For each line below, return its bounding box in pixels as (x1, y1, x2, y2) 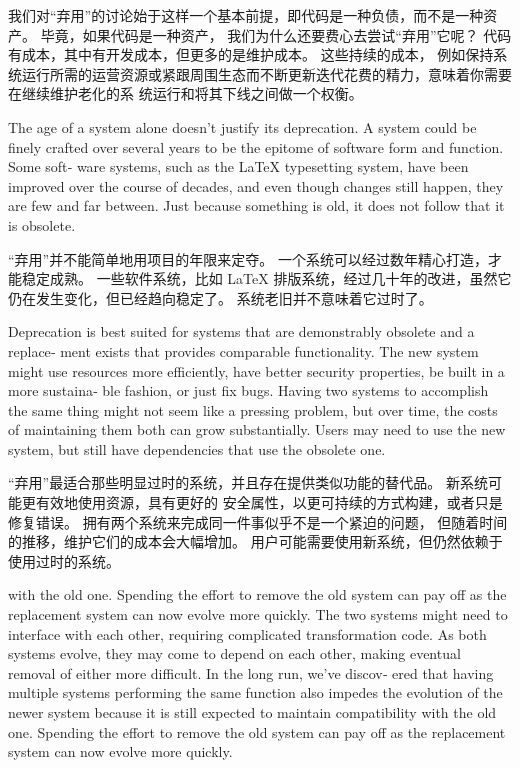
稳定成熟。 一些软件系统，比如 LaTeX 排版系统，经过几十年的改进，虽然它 (21, 268, 512, 289)
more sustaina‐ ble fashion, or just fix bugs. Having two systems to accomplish (8, 380, 489, 401)
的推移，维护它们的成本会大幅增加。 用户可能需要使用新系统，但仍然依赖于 (8, 531, 503, 552)
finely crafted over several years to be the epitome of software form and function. (8, 136, 504, 157)
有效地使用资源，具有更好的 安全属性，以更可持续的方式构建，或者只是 (35, 492, 503, 513)
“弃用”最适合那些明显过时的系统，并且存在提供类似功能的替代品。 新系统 (8, 472, 488, 493)
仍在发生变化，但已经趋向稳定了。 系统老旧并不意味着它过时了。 (8, 287, 433, 308)
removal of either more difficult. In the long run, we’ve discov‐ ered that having (8, 662, 494, 683)
